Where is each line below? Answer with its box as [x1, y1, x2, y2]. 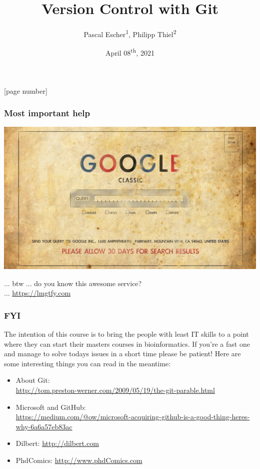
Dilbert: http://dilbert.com [15, 438, 99, 448]
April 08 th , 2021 [105, 46, 154, 58]
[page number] [4, 85, 47, 96]
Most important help [4, 107, 90, 119]
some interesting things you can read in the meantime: [4, 358, 171, 368]
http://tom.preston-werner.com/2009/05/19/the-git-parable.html [15, 384, 215, 395]
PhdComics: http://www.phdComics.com [15, 454, 142, 465]
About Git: [15, 375, 50, 385]
